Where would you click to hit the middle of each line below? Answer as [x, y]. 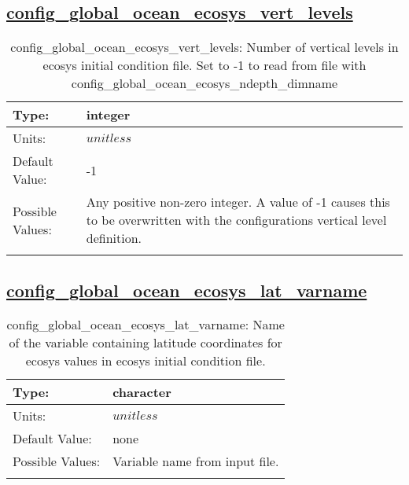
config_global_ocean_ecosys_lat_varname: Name [146, 325]
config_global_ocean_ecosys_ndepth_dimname [204, 83]
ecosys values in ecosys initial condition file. [146, 361]
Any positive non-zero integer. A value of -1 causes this [238, 202]
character [142, 392]
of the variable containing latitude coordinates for [146, 343]
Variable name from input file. [196, 461]
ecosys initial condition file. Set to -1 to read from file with [204, 65]
